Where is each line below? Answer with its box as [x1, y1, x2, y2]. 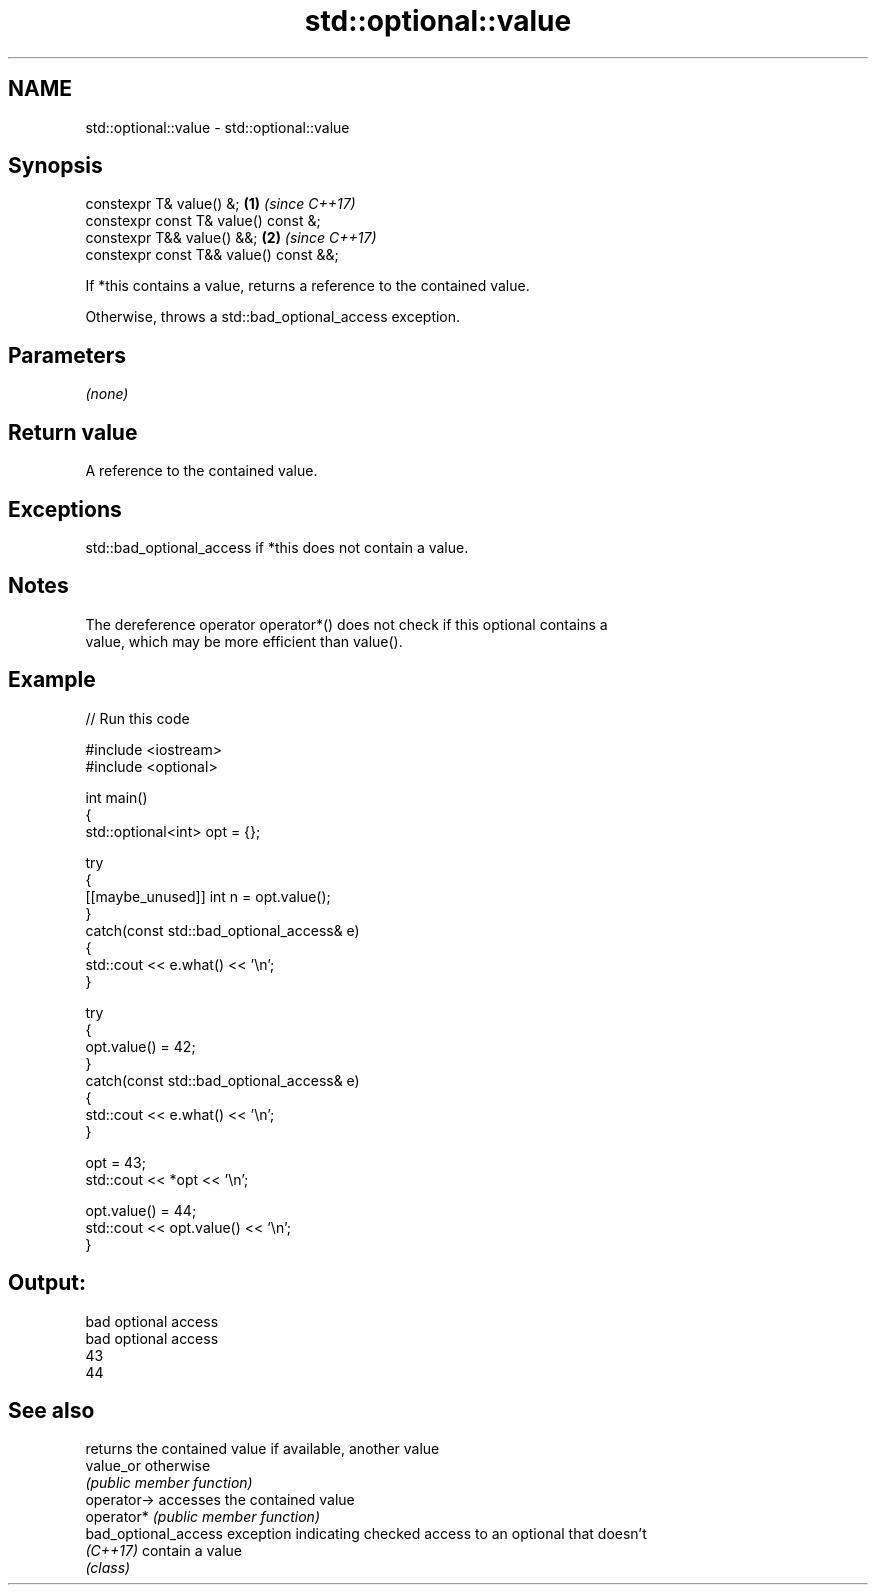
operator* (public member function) [85, 1508, 321, 1526]
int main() [85, 788, 148, 806]
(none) [85, 385, 129, 403]
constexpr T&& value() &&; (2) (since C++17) [85, 229, 377, 247]
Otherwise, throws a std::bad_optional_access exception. [85, 308, 461, 326]
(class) [85, 1559, 131, 1577]
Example [8, 667, 96, 693]
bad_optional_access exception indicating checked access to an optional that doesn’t [85, 1525, 647, 1543]
